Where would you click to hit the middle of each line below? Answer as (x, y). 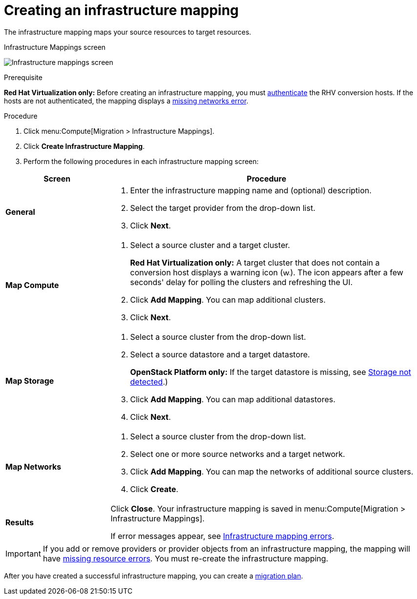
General (20, 212)
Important (23, 553)
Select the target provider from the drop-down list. (223, 208)
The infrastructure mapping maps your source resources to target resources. (128, 32)
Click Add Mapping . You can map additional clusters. (228, 299)
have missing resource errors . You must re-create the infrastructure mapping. (186, 558)
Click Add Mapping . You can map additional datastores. (233, 399)
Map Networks (33, 466)
